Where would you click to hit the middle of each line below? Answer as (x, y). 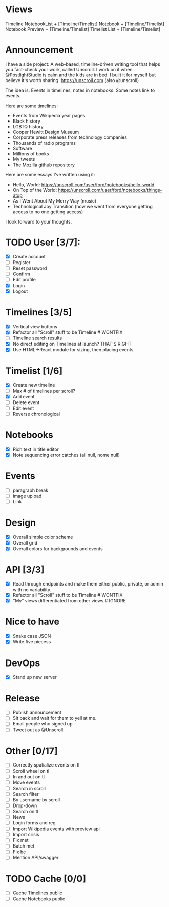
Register (22, 262)
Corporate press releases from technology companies (70, 137)
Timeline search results (37, 338)
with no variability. (32, 590)
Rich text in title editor (36, 449)
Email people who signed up (43, 724)
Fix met (21, 840)
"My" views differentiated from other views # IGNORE (69, 601)
